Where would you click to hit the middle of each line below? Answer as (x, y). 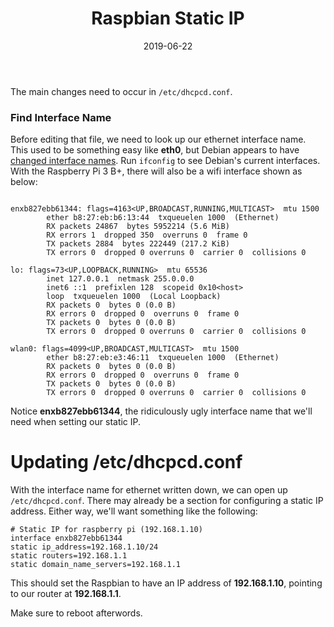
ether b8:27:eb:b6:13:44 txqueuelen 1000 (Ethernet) (163, 218)
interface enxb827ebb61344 (66, 538)
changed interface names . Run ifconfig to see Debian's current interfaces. (165, 161)
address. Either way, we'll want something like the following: (134, 511)
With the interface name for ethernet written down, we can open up (149, 490)
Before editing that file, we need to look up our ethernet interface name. (158, 139)
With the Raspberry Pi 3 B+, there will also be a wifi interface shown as (156, 171)
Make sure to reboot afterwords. (76, 613)
